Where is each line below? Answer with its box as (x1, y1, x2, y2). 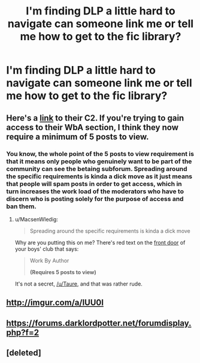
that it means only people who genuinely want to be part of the (6, 157, 192, 166)
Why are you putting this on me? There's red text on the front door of (14, 239, 186, 246)
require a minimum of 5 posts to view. (6, 131, 149, 142)
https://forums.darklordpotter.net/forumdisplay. (6, 318, 192, 328)
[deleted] (6, 348, 42, 358)
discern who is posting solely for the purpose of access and (6, 194, 184, 203)
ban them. (6, 202, 37, 211)
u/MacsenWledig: (14, 215, 59, 223)
